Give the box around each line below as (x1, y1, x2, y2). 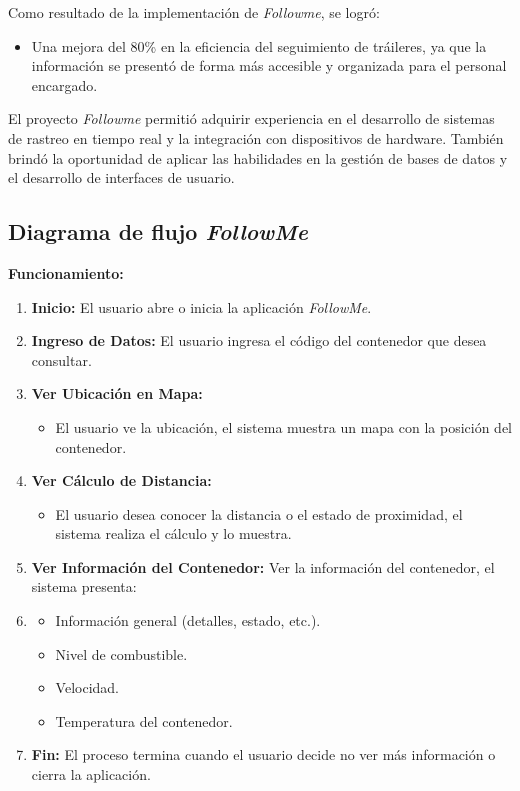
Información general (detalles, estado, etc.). (55, 610, 321, 631)
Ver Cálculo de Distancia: (31, 470, 212, 491)
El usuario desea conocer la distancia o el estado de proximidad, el (55, 503, 463, 524)
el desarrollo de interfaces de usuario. (8, 167, 235, 188)
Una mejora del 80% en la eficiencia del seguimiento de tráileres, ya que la (31, 35, 487, 56)
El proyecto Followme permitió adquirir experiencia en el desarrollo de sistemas (8, 108, 495, 129)
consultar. (31, 349, 92, 370)
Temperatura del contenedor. (55, 710, 233, 731)
